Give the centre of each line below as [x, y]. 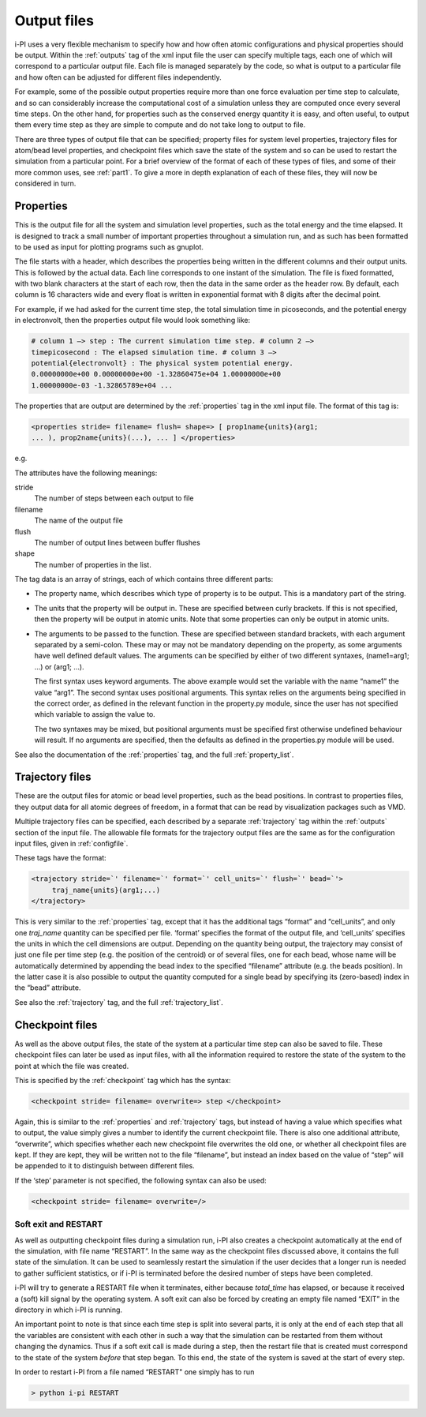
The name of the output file [79, 520]
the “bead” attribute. [48, 988]
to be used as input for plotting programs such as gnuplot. [109, 247]
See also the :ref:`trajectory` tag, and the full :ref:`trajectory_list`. [119, 1002]
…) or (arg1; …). [59, 666]
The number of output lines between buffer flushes [117, 542]
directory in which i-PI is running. [68, 1310]
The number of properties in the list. [93, 564]
